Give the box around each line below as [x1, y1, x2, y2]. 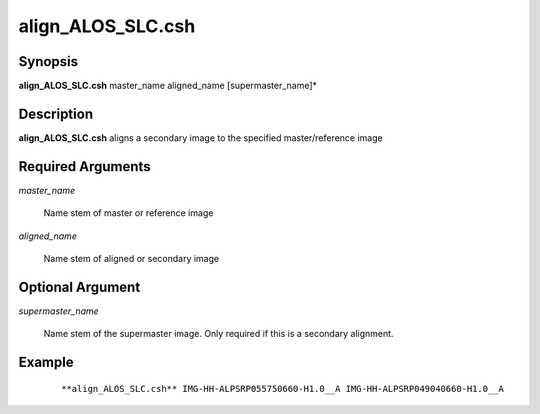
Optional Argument [18, 278, 141, 295]
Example [18, 354, 74, 371]
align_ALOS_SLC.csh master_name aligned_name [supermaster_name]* [18, 80, 318, 92]
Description [18, 105, 94, 122]
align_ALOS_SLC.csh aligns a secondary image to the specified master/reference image [18, 131, 384, 144]
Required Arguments [18, 158, 151, 175]
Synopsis [18, 53, 79, 70]
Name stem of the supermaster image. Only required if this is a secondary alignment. [43, 328, 394, 340]
